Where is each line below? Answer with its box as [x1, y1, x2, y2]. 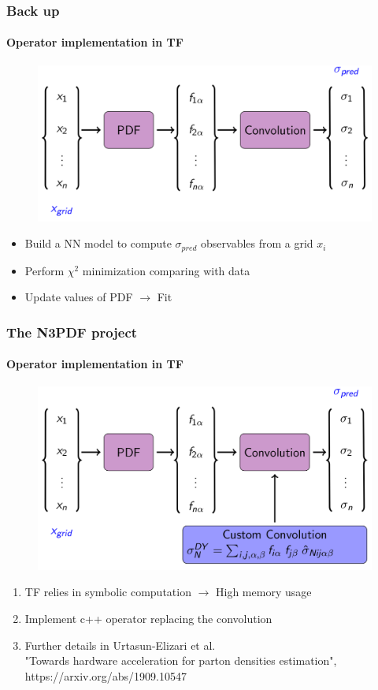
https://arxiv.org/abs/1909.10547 [24, 667, 187, 684]
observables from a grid [201, 235, 313, 252]
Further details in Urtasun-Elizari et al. [24, 636, 216, 653]
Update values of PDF [24, 289, 133, 305]
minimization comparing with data [82, 262, 250, 278]
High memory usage [216, 584, 312, 600]
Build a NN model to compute [24, 235, 172, 252]
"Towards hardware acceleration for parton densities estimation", [24, 652, 337, 669]
